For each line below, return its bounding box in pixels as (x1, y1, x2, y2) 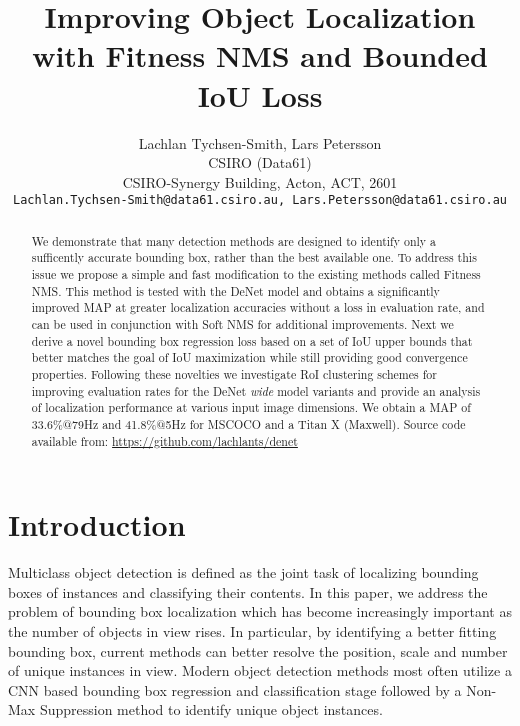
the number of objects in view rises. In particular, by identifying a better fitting (8, 620, 497, 641)
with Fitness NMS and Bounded (32, 35, 488, 76)
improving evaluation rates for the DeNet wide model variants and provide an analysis (31, 382, 481, 399)
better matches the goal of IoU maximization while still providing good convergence (31, 349, 468, 366)
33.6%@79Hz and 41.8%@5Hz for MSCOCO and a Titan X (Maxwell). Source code (31, 415, 466, 432)
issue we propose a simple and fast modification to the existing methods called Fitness (31, 266, 481, 283)
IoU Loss (197, 74, 323, 115)
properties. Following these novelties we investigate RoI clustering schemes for (31, 365, 437, 382)
